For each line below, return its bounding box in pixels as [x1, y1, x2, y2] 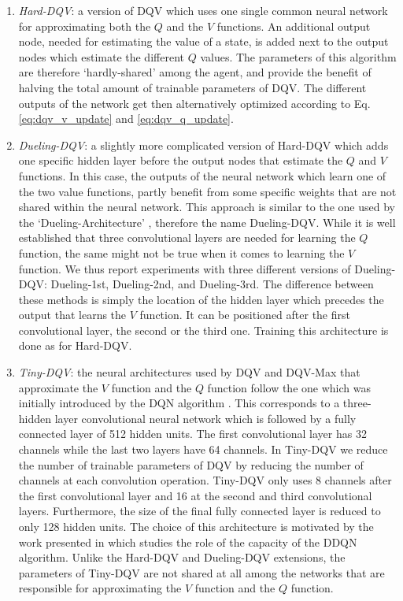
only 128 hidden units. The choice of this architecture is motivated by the [18, 518, 374, 534]
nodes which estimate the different [18, 48, 184, 65]
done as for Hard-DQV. [18, 337, 132, 354]
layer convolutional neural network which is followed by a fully [54, 410, 357, 426]
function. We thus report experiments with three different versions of [18, 260, 351, 276]
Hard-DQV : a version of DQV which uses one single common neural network [18, 2, 388, 18]
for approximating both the [18, 17, 151, 34]
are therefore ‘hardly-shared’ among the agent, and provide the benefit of [18, 64, 372, 80]
